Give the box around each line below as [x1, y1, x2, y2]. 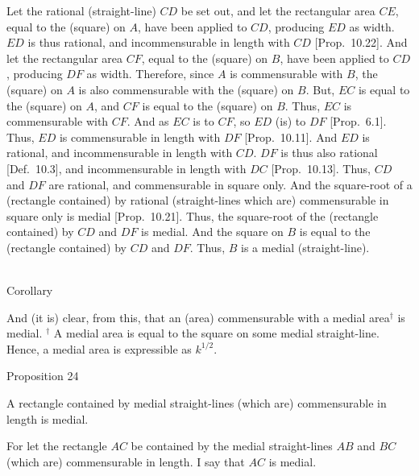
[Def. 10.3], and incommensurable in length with [6, 159, 247, 176]
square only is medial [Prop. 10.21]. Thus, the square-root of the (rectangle [6, 207, 379, 224]
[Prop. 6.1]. [330, 113, 387, 130]
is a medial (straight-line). [241, 238, 370, 255]
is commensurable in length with [59, 128, 221, 145]
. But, [305, 81, 335, 97]
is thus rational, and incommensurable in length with [27, 34, 290, 51]
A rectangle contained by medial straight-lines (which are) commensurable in [6, 395, 387, 412]
